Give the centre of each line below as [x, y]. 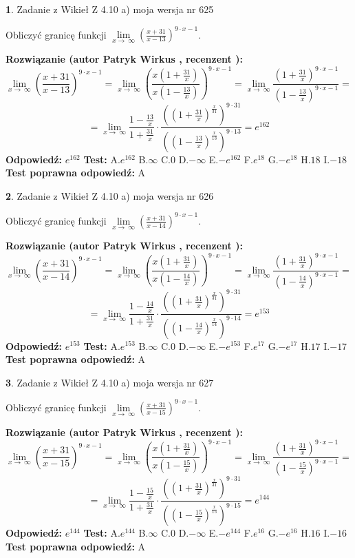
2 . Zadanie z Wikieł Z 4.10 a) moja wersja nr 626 [110, 195]
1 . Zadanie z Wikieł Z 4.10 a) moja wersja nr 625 [110, 9]
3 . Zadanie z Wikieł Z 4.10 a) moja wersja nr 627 [110, 382]
